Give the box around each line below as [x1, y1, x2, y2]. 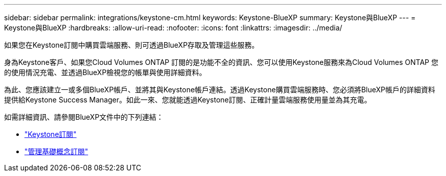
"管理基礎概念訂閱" [24, 147, 89, 156]
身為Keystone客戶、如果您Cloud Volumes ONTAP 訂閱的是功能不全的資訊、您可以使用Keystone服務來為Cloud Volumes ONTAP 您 [4, 58, 438, 66]
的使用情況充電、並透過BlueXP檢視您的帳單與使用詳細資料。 [4, 68, 207, 77]
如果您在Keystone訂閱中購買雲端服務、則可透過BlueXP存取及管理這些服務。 [4, 41, 259, 49]
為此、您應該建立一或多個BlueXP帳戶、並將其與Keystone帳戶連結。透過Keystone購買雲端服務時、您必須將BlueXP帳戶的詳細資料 [4, 85, 435, 94]
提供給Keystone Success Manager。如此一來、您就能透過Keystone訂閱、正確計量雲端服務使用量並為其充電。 [4, 95, 372, 104]
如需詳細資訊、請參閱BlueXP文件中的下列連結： [4, 113, 164, 121]
